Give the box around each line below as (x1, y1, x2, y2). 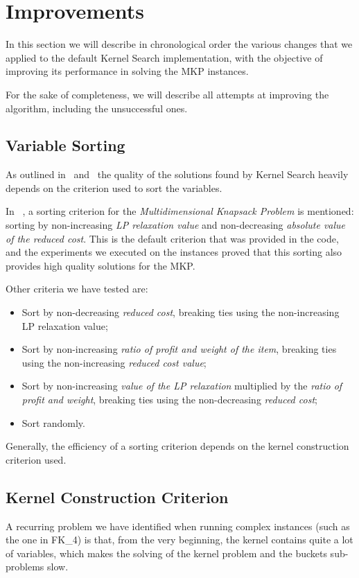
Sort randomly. (21, 415, 85, 430)
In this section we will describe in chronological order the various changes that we (6, 37, 353, 51)
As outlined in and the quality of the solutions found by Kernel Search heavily (6, 167, 349, 182)
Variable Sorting (6, 134, 125, 156)
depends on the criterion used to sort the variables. (6, 180, 222, 195)
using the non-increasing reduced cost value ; (21, 355, 207, 369)
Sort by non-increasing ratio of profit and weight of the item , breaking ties (21, 342, 337, 356)
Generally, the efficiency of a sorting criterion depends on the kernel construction (6, 439, 349, 453)
